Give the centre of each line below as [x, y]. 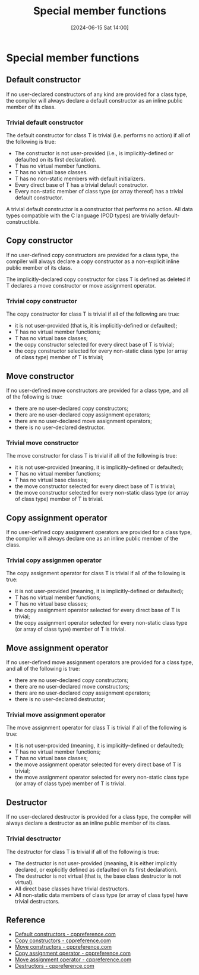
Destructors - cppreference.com [54, 966]
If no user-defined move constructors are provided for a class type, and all [97, 390]
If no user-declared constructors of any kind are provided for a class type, [97, 94]
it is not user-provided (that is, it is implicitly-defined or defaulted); [96, 326]
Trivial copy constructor [42, 301]
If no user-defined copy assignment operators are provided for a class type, [99, 532]
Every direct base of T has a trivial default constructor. [81, 185]
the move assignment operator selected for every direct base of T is [98, 764]
